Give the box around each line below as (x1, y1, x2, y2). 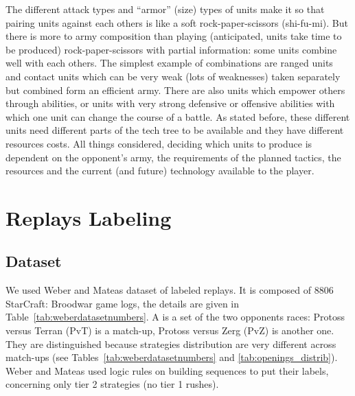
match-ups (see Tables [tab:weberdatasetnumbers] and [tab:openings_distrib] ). (5, 350, 338, 364)
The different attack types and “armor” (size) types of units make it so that (5, 2, 325, 16)
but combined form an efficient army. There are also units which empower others (5, 82, 345, 97)
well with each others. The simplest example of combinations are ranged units (5, 56, 333, 70)
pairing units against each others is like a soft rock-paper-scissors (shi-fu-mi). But (5, 15, 348, 30)
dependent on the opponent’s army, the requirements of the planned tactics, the (5, 150, 341, 164)
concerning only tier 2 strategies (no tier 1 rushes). (5, 377, 219, 391)
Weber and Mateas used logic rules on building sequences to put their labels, (5, 363, 329, 377)
